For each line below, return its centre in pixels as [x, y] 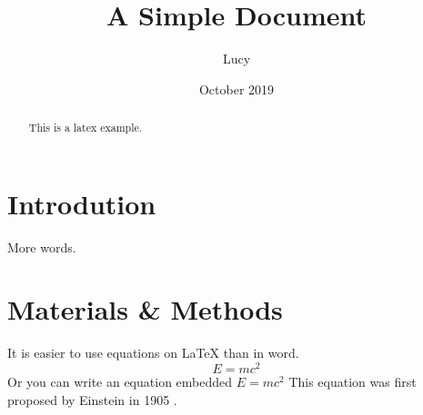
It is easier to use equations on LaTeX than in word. [153, 353]
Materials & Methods [145, 309]
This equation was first [352, 382]
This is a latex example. [86, 128]
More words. [42, 247]
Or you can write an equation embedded [120, 382]
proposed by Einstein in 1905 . [92, 399]
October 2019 [237, 89]
